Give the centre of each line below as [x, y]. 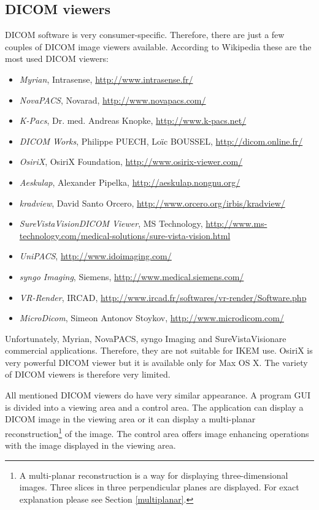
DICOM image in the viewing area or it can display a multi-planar [130, 419]
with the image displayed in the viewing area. [90, 445]
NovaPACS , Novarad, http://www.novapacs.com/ [113, 100]
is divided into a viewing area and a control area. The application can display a [154, 407]
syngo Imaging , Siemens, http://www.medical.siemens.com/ [132, 276]
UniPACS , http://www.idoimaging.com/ [95, 256]
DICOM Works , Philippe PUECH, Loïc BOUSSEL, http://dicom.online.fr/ [161, 141]
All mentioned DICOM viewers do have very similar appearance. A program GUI [158, 395]
